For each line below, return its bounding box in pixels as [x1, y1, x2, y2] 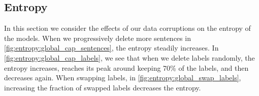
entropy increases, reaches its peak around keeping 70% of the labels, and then [4, 62, 249, 73]
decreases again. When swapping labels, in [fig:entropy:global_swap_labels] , [4, 72, 241, 83]
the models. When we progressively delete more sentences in [4, 32, 191, 43]
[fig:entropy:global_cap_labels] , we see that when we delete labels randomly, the [4, 52, 255, 63]
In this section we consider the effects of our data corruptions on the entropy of [4, 23, 251, 33]
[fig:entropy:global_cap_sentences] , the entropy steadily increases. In [4, 42, 219, 53]
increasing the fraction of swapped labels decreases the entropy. [4, 82, 201, 92]
